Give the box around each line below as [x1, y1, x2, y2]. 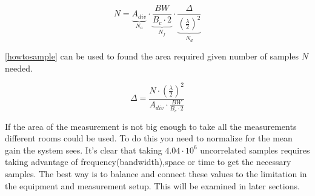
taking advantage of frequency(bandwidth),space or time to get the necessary [5, 155, 291, 168]
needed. [5, 61, 33, 74]
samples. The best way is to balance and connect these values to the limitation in [5, 167, 307, 180]
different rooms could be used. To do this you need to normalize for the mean [5, 132, 293, 144]
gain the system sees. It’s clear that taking [5, 143, 162, 156]
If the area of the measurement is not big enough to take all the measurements [5, 120, 297, 132]
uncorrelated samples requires [200, 143, 310, 156]
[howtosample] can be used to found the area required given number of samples [5, 50, 299, 63]
